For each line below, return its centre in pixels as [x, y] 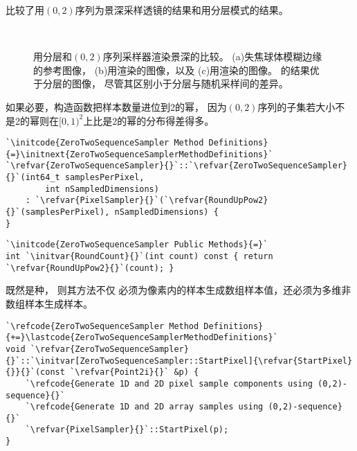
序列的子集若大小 [296, 106]
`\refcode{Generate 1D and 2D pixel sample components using [169, 383]
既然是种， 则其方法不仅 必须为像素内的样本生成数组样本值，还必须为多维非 [178, 290]
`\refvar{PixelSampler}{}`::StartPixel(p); [127, 430]
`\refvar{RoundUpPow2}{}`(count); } [90, 268]
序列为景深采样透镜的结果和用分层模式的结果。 [182, 10]
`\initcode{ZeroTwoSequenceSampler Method [105, 143]
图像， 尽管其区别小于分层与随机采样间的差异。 [180, 83]
